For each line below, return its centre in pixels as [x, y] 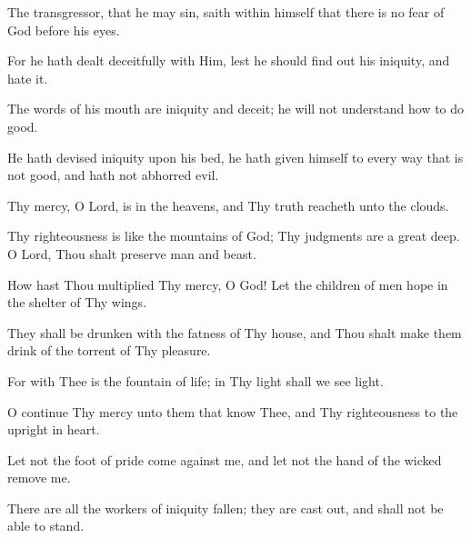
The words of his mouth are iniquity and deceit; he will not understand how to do [236, 109]
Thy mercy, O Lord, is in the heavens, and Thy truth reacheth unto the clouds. [228, 205]
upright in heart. [54, 429]
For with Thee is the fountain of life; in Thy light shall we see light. [195, 380]
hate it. [28, 78]
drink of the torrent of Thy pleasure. [109, 350]
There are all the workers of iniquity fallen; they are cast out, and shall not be [225, 508]
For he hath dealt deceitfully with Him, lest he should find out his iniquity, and [229, 60]
